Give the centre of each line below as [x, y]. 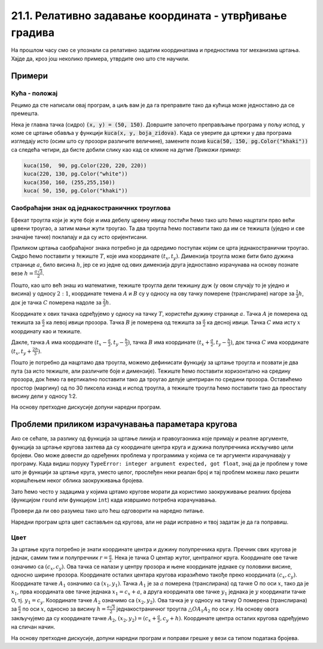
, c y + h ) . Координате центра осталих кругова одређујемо [234, 619]
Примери [29, 76]
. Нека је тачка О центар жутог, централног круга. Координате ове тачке [205, 558]
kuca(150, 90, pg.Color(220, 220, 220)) [85, 165]
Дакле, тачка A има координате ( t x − [59, 343]
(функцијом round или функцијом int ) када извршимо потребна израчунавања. [114, 500]
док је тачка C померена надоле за [56, 302]
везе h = [22, 273]
